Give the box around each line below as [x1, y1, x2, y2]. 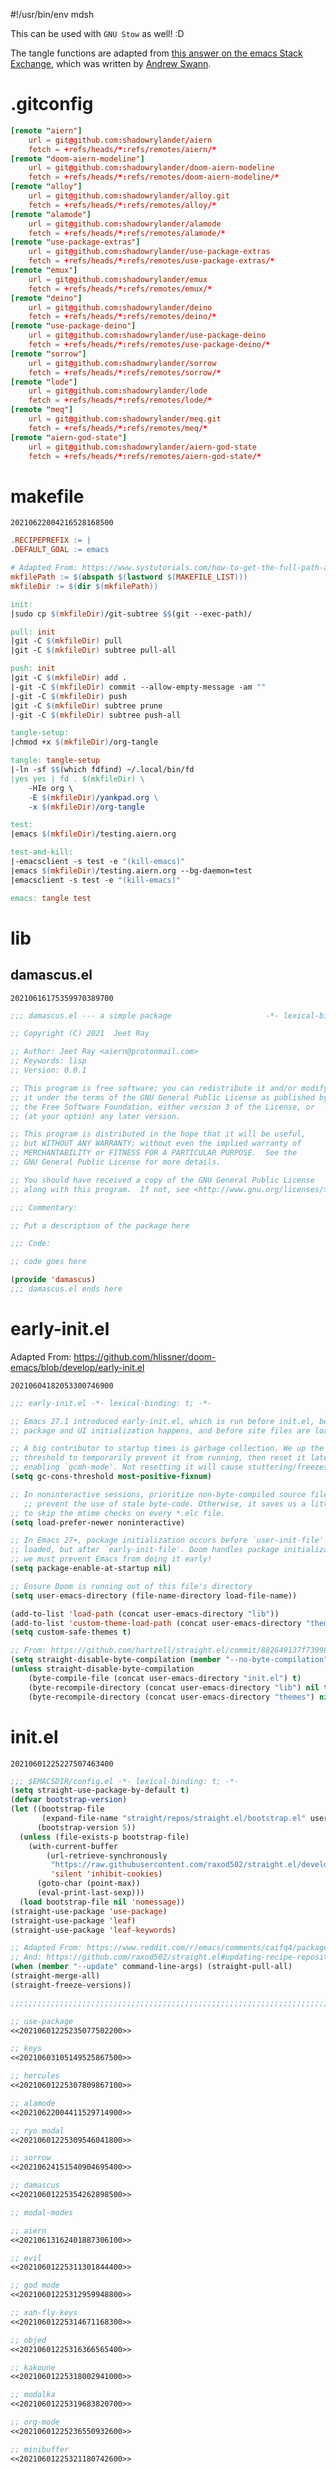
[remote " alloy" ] [10, 182, 83, 192]
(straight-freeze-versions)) [10, 1980, 132, 1990]
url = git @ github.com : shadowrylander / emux [28, 274, 208, 284]
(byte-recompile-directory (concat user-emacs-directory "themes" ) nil [28, 1692, 333, 1702]
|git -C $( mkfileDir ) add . [10, 673, 128, 683]
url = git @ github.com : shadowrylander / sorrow [28, 358, 217, 368]
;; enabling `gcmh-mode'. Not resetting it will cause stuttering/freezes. [10, 1462, 333, 1473]
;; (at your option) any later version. [10, 1111, 182, 1121]
